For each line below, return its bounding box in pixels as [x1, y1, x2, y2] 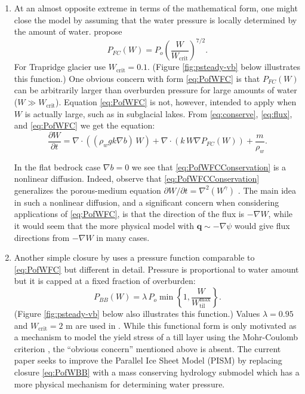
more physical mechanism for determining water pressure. [14, 377, 225, 390]
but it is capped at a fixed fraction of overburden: [14, 274, 196, 287]
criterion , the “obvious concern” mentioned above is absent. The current [14, 342, 281, 355]
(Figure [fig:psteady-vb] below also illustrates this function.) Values [14, 307, 260, 320]
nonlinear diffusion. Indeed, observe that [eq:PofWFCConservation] [14, 172, 260, 185]
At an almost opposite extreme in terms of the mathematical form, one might [14, 2, 298, 14]
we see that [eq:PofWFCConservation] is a [131, 160, 286, 173]
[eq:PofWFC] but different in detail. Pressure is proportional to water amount [14, 262, 299, 275]
